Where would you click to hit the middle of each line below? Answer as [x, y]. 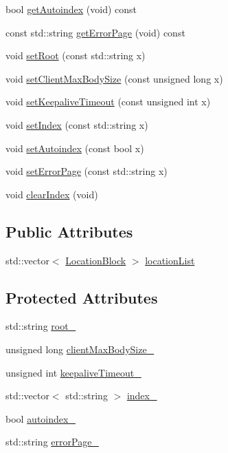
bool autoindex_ [41, 418]
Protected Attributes [82, 297]
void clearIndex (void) [52, 194]
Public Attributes [69, 231]
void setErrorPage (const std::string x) [87, 171]
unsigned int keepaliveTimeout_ [73, 372]
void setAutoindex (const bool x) [75, 148]
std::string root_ [41, 326]
